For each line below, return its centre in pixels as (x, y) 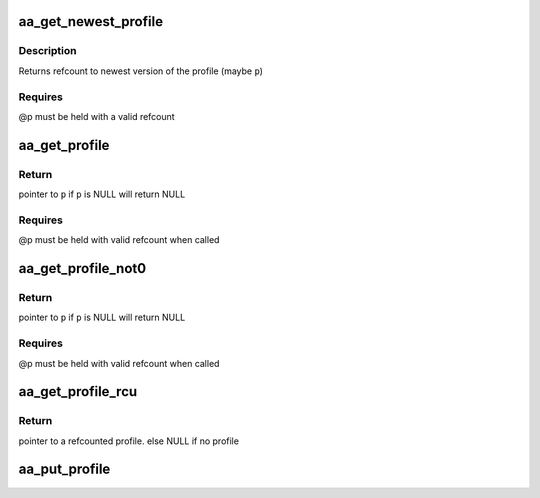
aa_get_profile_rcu (78, 391)
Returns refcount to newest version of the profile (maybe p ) (141, 71)
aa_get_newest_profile (91, 21)
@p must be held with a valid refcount (96, 116)
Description (47, 51)
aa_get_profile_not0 (82, 268)
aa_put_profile (64, 469)
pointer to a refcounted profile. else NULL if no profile (129, 441)
